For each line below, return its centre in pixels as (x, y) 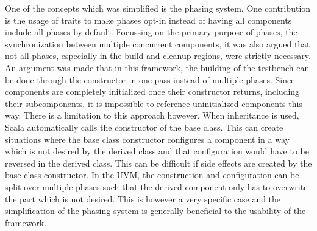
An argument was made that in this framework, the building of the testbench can (157, 67)
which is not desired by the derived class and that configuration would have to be (157, 151)
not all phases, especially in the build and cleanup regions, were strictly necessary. (158, 56)
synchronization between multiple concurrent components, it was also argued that (158, 43)
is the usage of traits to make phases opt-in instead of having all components (148, 20)
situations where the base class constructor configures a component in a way (147, 139)
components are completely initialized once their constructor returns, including (152, 91)
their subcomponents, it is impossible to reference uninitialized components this (154, 103)
